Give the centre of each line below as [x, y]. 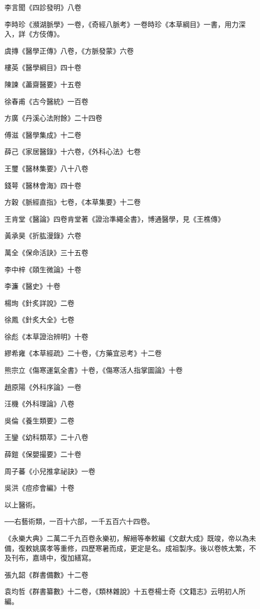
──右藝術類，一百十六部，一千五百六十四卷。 [79, 521]
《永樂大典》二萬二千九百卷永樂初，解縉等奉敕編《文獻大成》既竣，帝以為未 [130, 538]
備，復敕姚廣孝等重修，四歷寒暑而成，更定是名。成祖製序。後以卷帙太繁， [127, 548]
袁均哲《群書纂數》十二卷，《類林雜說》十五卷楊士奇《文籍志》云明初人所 [125, 591]
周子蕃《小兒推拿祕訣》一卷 [50, 471]
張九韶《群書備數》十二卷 [46, 574]
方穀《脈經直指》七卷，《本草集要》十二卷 [73, 202]
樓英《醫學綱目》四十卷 [43, 67]
